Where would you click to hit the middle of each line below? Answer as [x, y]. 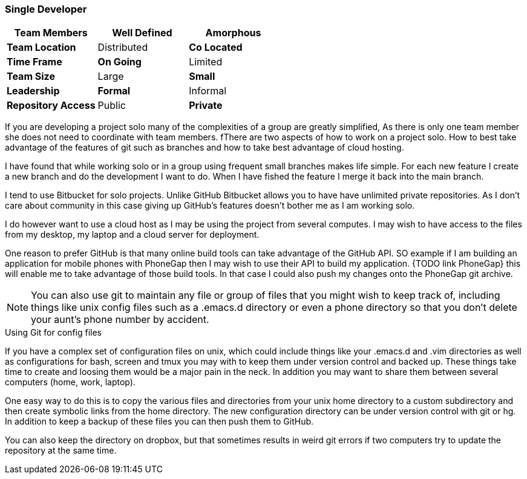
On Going [119, 62]
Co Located [216, 47]
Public [112, 106]
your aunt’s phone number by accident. [120, 320]
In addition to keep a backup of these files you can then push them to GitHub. [159, 422]
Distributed [123, 47]
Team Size [31, 77]
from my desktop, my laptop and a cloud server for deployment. [132, 235]
